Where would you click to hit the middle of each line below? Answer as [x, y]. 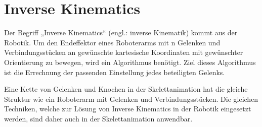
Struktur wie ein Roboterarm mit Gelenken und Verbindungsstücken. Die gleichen [131, 99]
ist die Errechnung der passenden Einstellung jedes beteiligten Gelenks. [115, 72]
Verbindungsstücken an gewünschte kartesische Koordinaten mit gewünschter [124, 52]
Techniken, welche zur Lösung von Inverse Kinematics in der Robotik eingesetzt [128, 109]
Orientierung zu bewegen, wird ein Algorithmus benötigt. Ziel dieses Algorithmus [130, 62]
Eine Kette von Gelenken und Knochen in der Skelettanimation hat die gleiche [126, 89]
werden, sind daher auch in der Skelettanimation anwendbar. [98, 118]
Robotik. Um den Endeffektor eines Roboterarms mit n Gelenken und [112, 42]
